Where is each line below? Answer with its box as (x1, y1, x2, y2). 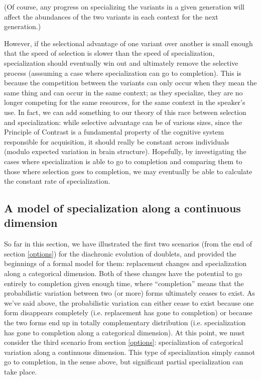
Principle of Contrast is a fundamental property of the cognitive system (4, 126, 224, 137)
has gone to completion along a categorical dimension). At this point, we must (4, 327, 245, 337)
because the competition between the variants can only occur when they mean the (4, 77, 257, 88)
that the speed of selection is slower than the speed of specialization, (4, 48, 215, 58)
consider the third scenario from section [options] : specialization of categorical (4, 337, 243, 347)
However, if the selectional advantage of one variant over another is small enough (4, 38, 253, 48)
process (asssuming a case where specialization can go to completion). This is (4, 67, 241, 78)
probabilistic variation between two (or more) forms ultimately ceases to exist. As (4, 288, 255, 298)
